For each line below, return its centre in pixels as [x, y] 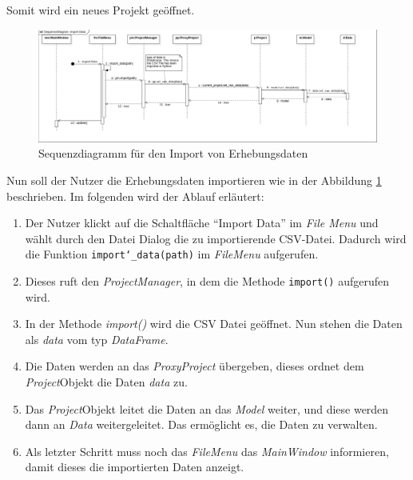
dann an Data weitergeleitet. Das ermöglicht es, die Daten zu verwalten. [201, 424]
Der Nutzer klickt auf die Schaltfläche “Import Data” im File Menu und [202, 223]
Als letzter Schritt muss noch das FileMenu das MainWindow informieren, [207, 451]
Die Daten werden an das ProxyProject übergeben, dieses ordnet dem [195, 366]
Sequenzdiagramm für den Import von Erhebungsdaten [173, 153]
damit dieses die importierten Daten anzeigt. [135, 467]
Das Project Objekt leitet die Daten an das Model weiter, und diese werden [207, 408]
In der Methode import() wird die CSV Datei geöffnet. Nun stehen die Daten [214, 324]
